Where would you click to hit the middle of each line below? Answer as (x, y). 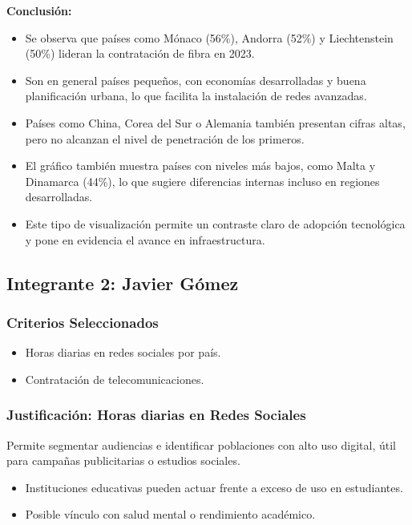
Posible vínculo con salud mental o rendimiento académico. (170, 514)
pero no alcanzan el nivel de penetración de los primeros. (165, 138)
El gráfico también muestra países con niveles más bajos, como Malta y (200, 166)
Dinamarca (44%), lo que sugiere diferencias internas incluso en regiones (202, 181)
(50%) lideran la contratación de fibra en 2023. (140, 53)
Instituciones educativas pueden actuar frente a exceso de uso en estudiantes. (214, 487)
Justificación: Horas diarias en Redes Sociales (156, 415)
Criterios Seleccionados (83, 322)
